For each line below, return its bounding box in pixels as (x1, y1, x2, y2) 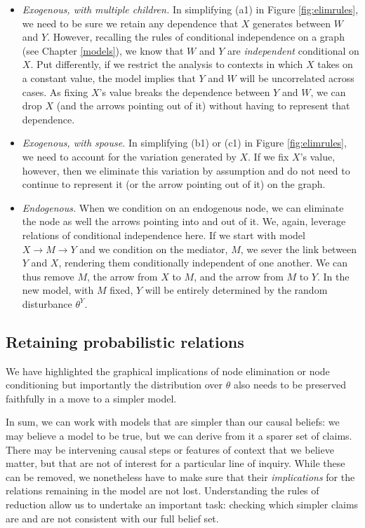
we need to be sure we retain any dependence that (22, 15, 239, 30)
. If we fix (248, 149, 289, 163)
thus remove (22, 269, 74, 283)
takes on (317, 57, 353, 72)
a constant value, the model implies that (22, 70, 196, 85)
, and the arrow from (194, 269, 284, 283)
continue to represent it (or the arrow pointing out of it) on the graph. (22, 177, 326, 191)
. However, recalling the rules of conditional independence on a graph (47, 29, 345, 44)
